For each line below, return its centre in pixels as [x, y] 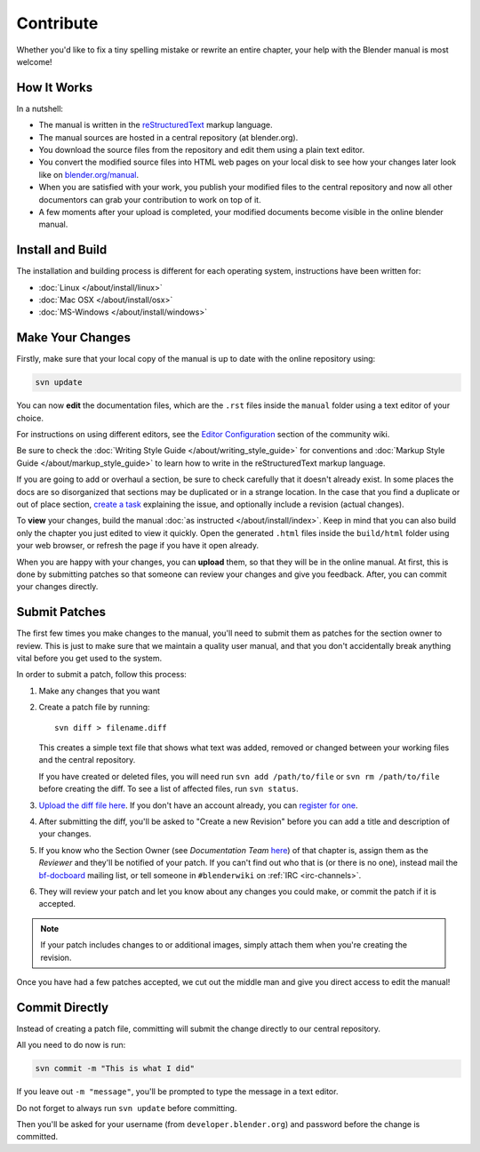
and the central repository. [87, 760]
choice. [30, 418]
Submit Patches [61, 612]
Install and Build [62, 250]
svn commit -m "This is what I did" [115, 1068]
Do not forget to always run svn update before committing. [127, 1108]
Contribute [57, 23]
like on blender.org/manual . [89, 174]
